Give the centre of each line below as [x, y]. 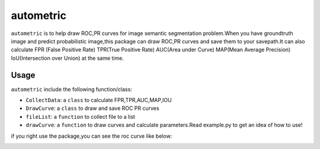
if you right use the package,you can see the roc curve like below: [92, 136]
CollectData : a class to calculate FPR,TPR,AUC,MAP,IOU [99, 100]
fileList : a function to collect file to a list [81, 116]
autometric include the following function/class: [72, 89]
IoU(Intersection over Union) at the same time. [67, 58]
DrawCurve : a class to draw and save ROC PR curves [92, 108]
